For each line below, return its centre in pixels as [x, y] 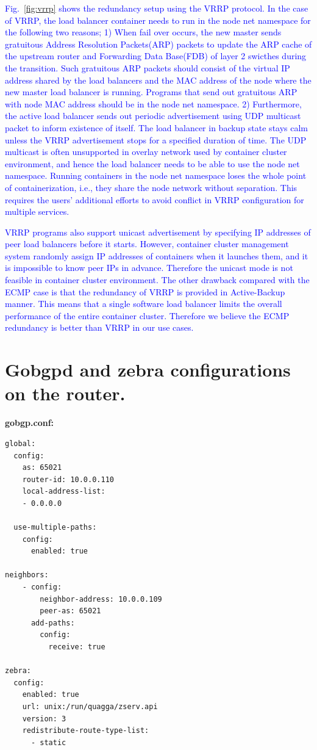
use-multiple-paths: [55, 528]
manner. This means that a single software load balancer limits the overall [144, 304]
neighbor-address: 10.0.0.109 [101, 599]
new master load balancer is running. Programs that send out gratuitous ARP [151, 92]
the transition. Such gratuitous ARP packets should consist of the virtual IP [148, 67]
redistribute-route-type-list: [86, 731]
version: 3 [44, 719]
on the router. [65, 393]
